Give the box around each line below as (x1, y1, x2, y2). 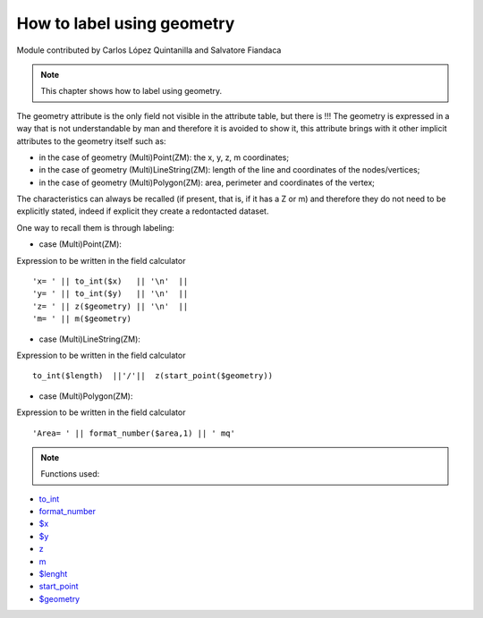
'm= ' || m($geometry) (32, 314, 132, 324)
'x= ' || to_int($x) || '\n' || (32, 276, 189, 286)
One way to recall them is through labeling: (16, 222, 174, 233)
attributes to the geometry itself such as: (16, 135, 166, 147)
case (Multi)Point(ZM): (38, 239, 123, 250)
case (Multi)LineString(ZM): (38, 334, 140, 344)
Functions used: (40, 469, 100, 479)
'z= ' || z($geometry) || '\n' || (32, 301, 189, 311)
